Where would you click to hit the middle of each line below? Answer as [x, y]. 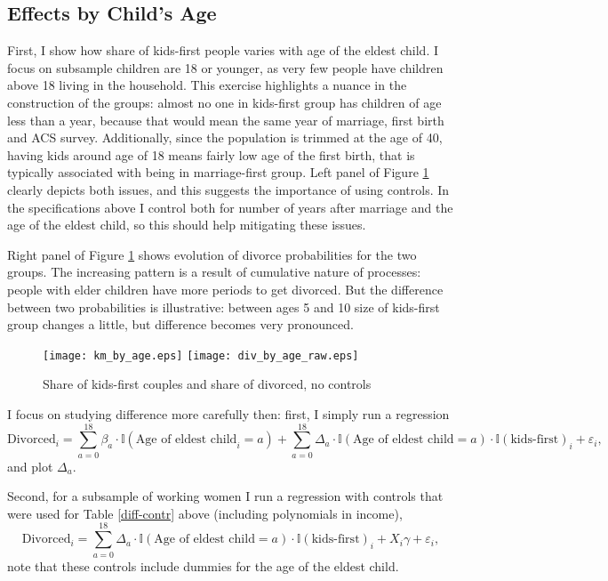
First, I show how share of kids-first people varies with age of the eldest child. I [223, 50]
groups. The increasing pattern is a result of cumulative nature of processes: [214, 272]
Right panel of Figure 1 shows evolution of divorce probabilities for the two [212, 254]
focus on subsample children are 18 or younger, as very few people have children [225, 67]
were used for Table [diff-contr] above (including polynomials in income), [205, 513]
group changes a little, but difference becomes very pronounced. [180, 324]
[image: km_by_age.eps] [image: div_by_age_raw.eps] [201, 355]
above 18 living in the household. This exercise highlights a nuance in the [207, 85]
